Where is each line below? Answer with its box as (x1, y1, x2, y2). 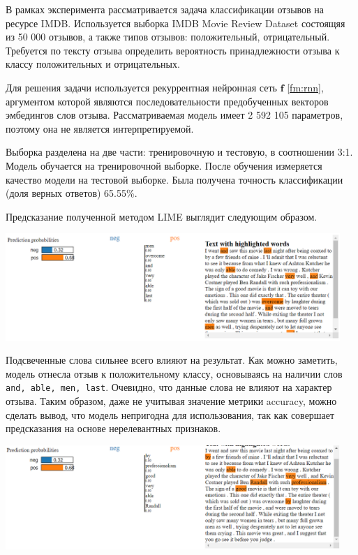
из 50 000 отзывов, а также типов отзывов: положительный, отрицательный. (6, 29, 330, 44)
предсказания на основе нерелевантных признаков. (6, 421, 221, 436)
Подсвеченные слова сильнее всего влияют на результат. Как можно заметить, (6, 353, 338, 367)
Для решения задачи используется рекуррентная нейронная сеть (6, 80, 277, 94)
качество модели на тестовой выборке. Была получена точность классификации (6, 172, 343, 186)
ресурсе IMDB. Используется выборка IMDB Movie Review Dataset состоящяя (6, 15, 345, 30)
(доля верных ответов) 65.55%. (6, 186, 137, 200)
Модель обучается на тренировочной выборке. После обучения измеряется (6, 158, 322, 172)
